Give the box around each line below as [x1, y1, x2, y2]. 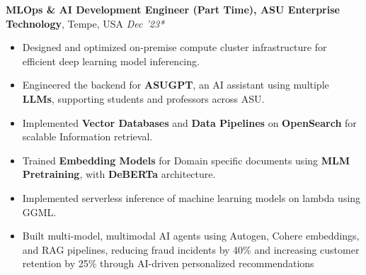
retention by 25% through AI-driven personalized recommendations [22, 256, 314, 271]
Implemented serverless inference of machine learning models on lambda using [22, 190, 361, 205]
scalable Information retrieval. [22, 129, 153, 144]
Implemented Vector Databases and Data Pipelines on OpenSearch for [22, 115, 357, 130]
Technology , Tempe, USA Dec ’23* [6, 16, 165, 30]
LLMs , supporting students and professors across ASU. [22, 91, 265, 106]
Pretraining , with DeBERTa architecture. [22, 167, 216, 181]
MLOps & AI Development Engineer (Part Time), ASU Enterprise [6, 2, 340, 16]
